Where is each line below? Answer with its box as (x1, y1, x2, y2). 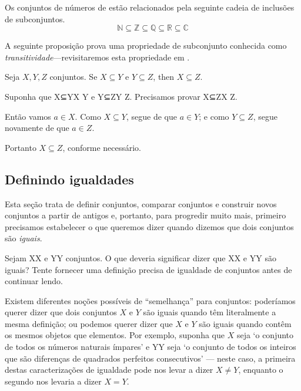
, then (153, 70, 175, 83)
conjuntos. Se (49, 70, 98, 83)
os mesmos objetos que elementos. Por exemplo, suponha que (5, 329, 225, 341)
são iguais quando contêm (199, 317, 292, 329)
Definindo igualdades (5, 170, 134, 188)
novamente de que (5, 122, 69, 134)
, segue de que (126, 110, 177, 122)
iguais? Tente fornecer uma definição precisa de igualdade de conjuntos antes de (5, 263, 292, 275)
